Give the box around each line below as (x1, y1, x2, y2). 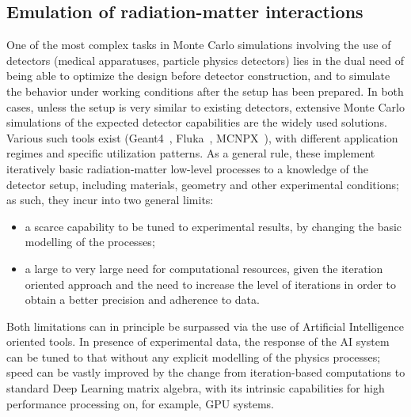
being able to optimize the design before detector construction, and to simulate (6, 67, 390, 84)
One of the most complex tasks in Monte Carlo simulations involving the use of (6, 36, 391, 53)
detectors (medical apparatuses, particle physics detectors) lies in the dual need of (6, 51, 404, 68)
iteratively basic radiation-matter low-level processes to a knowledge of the (6, 160, 368, 176)
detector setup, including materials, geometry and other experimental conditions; (6, 176, 399, 192)
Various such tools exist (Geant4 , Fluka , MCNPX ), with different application (6, 129, 398, 146)
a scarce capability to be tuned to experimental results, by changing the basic (25, 218, 402, 234)
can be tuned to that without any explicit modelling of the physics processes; (6, 348, 381, 365)
